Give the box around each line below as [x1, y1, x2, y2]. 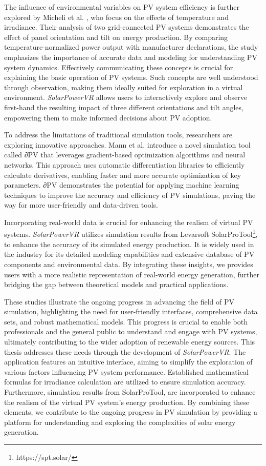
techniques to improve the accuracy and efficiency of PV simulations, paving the [4, 189, 256, 200]
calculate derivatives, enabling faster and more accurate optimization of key [4, 169, 241, 180]
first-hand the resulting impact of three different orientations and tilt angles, [4, 102, 243, 112]
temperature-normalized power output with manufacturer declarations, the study [4, 42, 258, 52]
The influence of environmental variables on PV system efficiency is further [4, 2, 239, 12]
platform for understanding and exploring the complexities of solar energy [4, 416, 236, 427]
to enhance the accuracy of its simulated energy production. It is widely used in [4, 238, 254, 249]
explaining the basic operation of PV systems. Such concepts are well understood [4, 72, 258, 83]
